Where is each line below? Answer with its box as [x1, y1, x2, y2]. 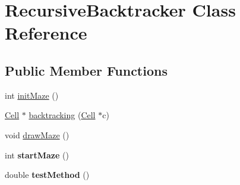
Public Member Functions [5, 61, 168, 79]
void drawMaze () [5, 128, 70, 141]
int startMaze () [5, 148, 69, 161]
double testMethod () [5, 168, 90, 181]
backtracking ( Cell [29, 109, 96, 121]
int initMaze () [5, 89, 59, 101]
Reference [5, 21, 87, 45]
